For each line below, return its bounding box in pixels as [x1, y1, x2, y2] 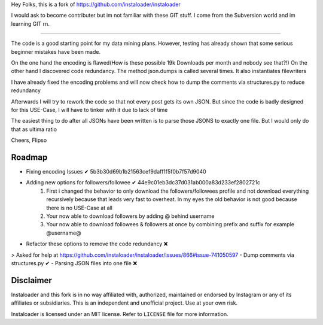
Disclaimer [11, 275, 52, 285]
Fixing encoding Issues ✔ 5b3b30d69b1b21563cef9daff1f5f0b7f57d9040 [26, 168, 206, 175]
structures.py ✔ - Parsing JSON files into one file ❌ [11, 259, 138, 266]
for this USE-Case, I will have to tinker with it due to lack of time [11, 106, 168, 113]
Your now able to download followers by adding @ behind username [46, 212, 215, 220]
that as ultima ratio [11, 126, 57, 133]
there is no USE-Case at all [46, 204, 113, 211]
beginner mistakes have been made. [11, 48, 101, 55]
